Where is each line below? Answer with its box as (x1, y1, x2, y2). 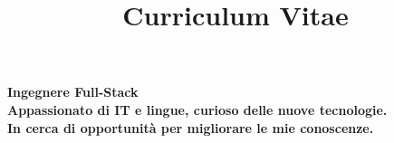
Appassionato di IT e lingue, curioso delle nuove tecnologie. (7, 100, 388, 119)
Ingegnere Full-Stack (7, 82, 139, 101)
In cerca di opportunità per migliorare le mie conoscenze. (7, 118, 374, 137)
